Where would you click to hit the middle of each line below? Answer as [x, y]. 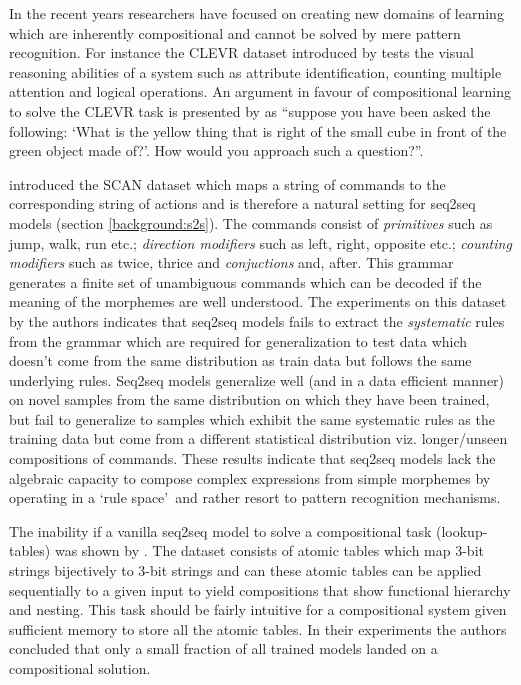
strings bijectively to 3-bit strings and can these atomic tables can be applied [245, 570]
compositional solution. [80, 668]
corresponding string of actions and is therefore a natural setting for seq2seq [242, 203]
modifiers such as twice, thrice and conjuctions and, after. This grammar [231, 262]
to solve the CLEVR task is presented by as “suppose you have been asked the [250, 110]
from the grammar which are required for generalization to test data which [238, 340]
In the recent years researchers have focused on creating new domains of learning [256, 13]
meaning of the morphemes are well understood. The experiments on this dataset [258, 301]
